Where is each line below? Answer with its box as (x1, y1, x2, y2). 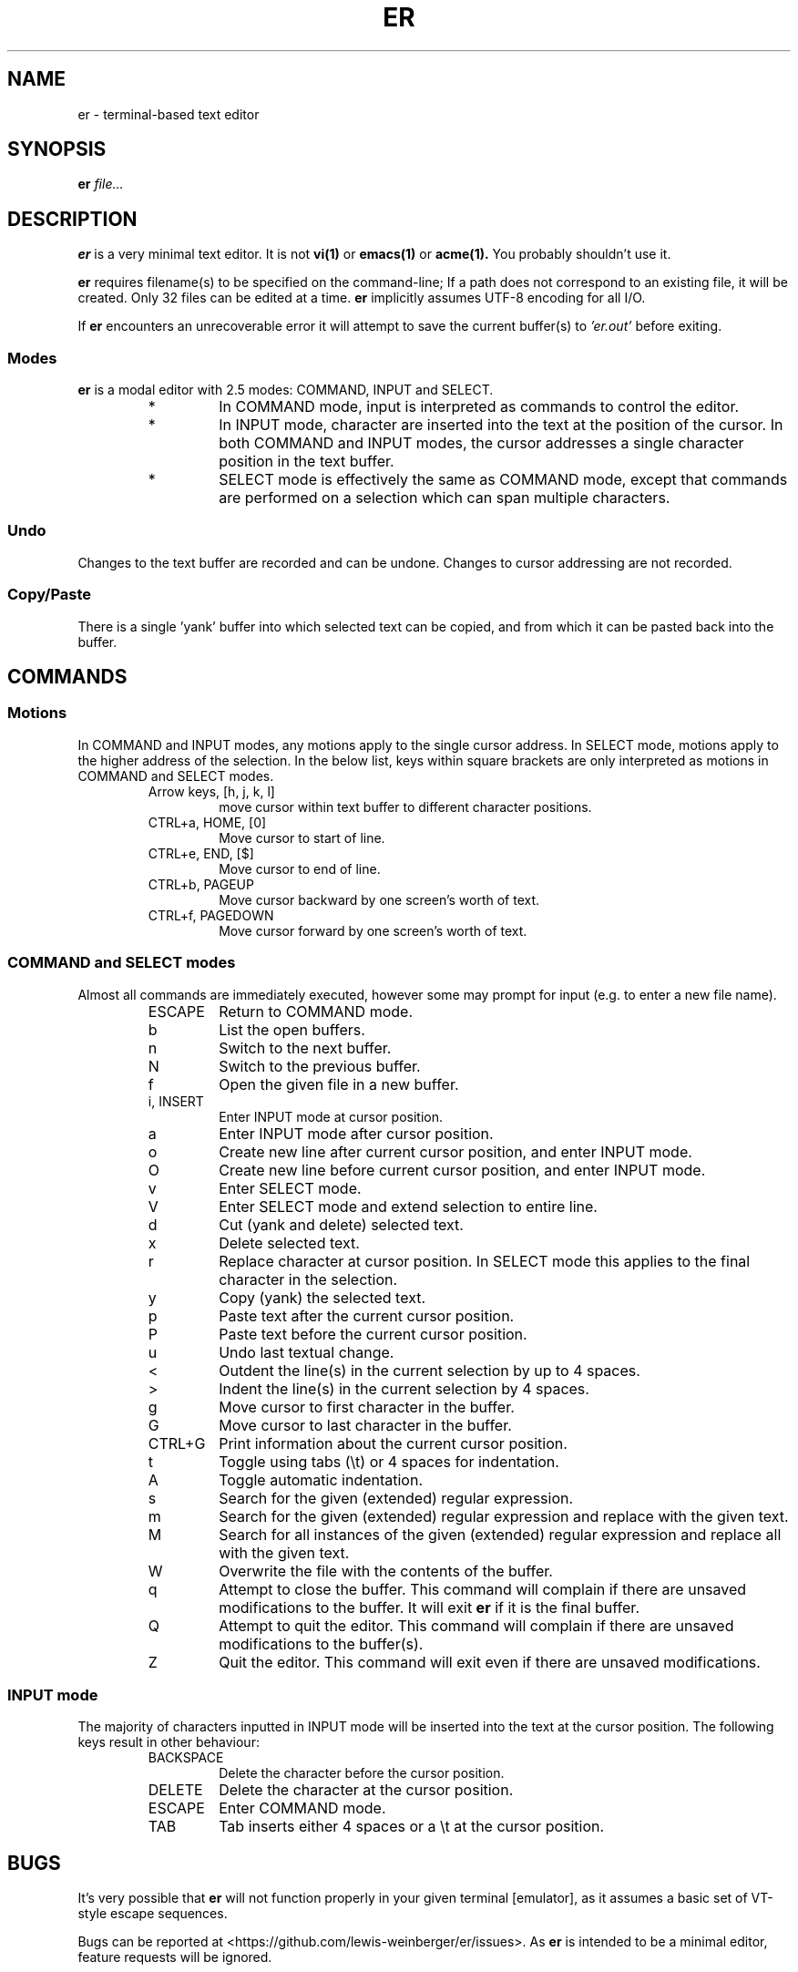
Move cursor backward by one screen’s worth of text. (219, 891, 540, 908)
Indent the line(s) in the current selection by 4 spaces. (219, 1379, 589, 1398)
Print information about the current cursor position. (219, 1433, 568, 1453)
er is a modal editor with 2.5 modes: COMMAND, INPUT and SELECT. (77, 382, 494, 398)
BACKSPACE (148, 1750, 224, 1766)
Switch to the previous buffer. (219, 1056, 421, 1075)
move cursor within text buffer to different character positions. (219, 798, 592, 815)
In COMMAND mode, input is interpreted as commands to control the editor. (219, 397, 740, 416)
